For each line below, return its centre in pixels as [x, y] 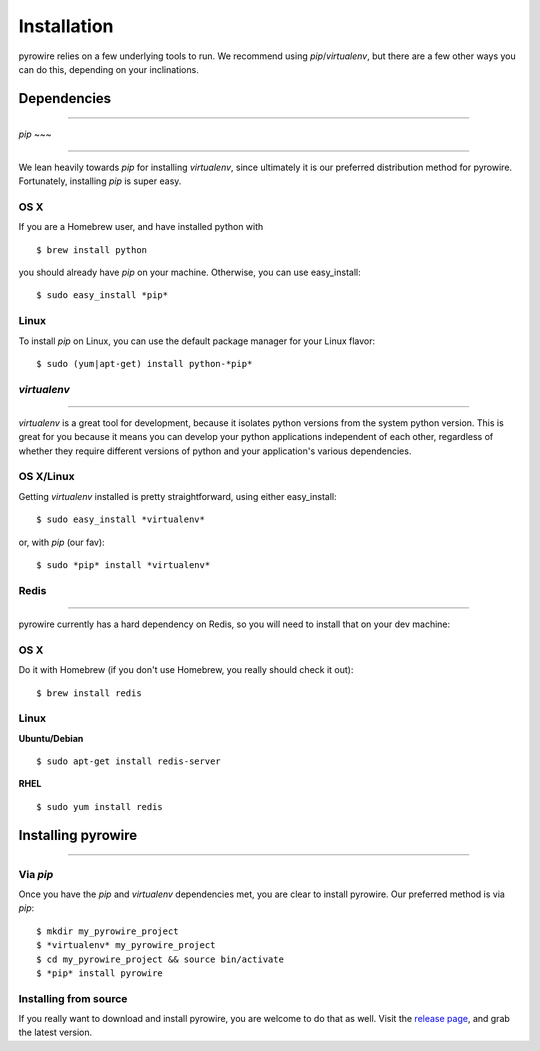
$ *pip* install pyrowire [100, 973]
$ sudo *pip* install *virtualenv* [123, 565]
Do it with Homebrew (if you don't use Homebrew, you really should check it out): [186, 670]
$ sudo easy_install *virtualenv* [120, 519]
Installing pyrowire [78, 835]
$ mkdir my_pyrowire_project [107, 931]
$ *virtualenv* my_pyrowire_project [126, 945]
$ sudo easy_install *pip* [102, 295]
